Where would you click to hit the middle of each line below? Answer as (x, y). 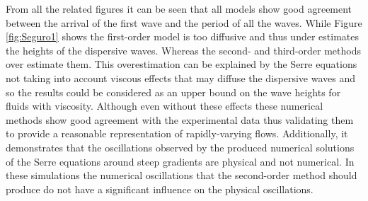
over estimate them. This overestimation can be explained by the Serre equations (182, 64)
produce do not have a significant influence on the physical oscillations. (160, 189)
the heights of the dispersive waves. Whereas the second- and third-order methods (183, 50)
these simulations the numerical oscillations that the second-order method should (182, 175)
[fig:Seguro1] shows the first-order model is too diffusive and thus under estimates (182, 36)
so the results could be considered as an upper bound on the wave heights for (173, 92)
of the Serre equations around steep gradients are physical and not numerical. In (180, 161)
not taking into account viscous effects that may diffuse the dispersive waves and (181, 77)
